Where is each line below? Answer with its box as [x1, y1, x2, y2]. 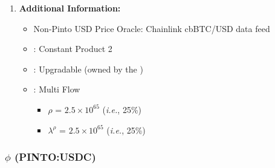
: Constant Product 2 [33, 42, 112, 55]
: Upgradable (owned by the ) [33, 62, 143, 75]
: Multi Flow [33, 83, 80, 95]
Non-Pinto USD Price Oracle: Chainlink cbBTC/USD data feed [33, 22, 270, 34]
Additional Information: [19, 2, 121, 14]
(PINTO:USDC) [15, 149, 96, 164]
